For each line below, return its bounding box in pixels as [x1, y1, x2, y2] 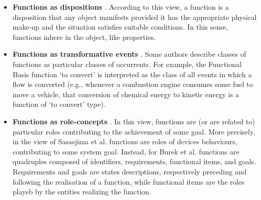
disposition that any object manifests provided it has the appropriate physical [12, 11, 257, 22]
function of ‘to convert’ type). [12, 99, 106, 109]
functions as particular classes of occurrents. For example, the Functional [12, 58, 242, 69]
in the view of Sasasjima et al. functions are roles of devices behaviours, [12, 136, 237, 147]
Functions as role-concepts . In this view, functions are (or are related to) [12, 116, 255, 126]
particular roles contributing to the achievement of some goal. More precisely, [12, 126, 255, 137]
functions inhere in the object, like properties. [12, 31, 156, 42]
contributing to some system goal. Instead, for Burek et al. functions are [12, 146, 240, 157]
